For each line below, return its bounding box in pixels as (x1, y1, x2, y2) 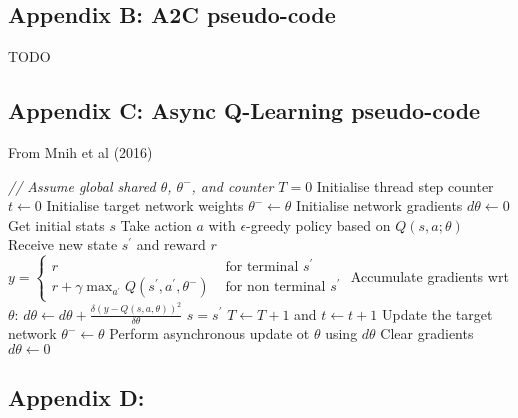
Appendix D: (8, 382, 145, 413)
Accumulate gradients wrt (350, 265, 509, 286)
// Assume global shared (8, 175, 156, 196)
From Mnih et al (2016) (8, 142, 153, 162)
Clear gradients (380, 323, 474, 344)
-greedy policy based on (246, 214, 391, 235)
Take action (120, 214, 192, 235)
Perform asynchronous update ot (109, 323, 310, 344)
